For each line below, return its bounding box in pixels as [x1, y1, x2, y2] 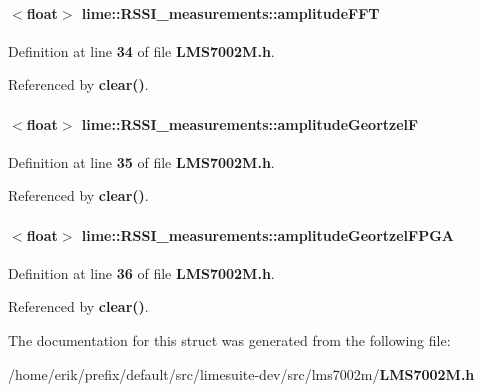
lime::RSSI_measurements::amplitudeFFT [81, 2, 380, 23]
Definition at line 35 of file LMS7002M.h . [8, 151, 275, 172]
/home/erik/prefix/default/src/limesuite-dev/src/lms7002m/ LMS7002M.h [8, 363, 475, 384]
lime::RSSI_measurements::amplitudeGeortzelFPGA [81, 224, 455, 245]
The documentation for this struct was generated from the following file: [8, 329, 451, 350]
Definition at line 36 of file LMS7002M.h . [8, 262, 275, 283]
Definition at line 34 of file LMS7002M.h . [8, 40, 275, 61]
